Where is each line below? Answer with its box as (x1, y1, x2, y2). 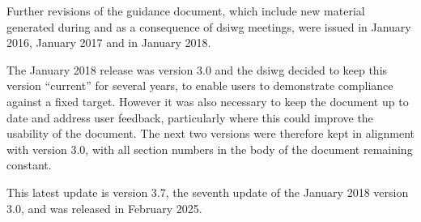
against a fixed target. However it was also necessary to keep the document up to (6, 92, 409, 109)
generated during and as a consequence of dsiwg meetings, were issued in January (6, 18, 411, 35)
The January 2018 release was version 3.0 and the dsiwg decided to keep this (6, 61, 388, 78)
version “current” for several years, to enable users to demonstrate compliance (6, 77, 393, 94)
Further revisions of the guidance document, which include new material (6, 2, 365, 19)
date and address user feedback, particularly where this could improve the (6, 109, 373, 126)
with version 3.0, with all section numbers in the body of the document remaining (6, 140, 413, 157)
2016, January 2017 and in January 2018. (6, 34, 211, 51)
